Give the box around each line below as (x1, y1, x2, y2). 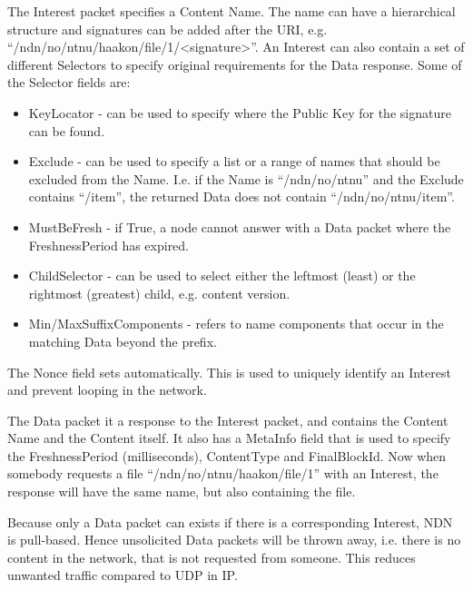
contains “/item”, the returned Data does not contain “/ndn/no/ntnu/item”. (28, 187, 455, 206)
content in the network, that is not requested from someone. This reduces (7, 547, 416, 566)
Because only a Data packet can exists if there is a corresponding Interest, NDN (7, 512, 453, 531)
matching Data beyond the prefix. (28, 331, 217, 350)
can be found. (28, 121, 105, 140)
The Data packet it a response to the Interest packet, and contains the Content (7, 410, 448, 429)
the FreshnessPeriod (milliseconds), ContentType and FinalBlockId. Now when (7, 446, 447, 465)
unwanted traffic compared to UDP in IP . (7, 565, 238, 585)
